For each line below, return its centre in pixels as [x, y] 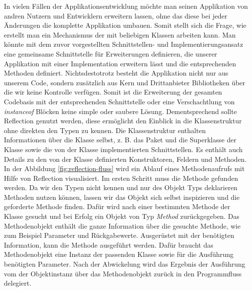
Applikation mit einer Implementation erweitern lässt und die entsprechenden [120, 63]
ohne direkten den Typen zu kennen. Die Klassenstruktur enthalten [105, 130]
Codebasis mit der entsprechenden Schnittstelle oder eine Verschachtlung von [119, 101]
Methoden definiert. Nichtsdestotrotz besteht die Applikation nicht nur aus [116, 73]
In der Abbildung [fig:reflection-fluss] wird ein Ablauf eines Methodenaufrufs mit [124, 168]
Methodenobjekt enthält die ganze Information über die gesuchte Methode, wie [122, 225]
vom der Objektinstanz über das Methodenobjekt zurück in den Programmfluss [123, 273]
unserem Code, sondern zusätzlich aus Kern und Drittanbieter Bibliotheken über [125, 82]
